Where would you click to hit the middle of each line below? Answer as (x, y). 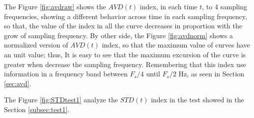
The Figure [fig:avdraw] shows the (55, 6)
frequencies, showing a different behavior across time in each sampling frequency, (126, 16)
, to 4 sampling (225, 6)
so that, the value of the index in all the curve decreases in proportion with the (123, 26)
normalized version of (36, 45)
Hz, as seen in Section (212, 74)
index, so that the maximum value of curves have (176, 45)
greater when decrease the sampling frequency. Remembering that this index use (125, 64)
